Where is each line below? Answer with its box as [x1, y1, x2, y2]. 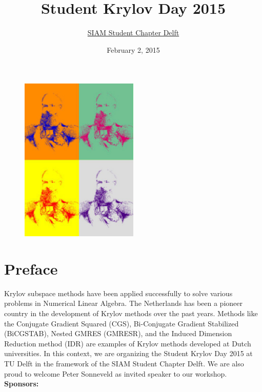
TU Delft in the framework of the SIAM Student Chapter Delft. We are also [4, 358, 244, 368]
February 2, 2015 [107, 44, 160, 55]
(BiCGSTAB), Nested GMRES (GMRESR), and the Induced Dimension [4, 328, 232, 339]
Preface [4, 258, 58, 279]
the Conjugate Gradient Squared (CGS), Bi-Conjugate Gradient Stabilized [4, 318, 239, 328]
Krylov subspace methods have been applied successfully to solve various [4, 287, 233, 298]
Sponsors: [4, 378, 39, 389]
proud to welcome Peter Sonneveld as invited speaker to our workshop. [4, 368, 227, 379]
